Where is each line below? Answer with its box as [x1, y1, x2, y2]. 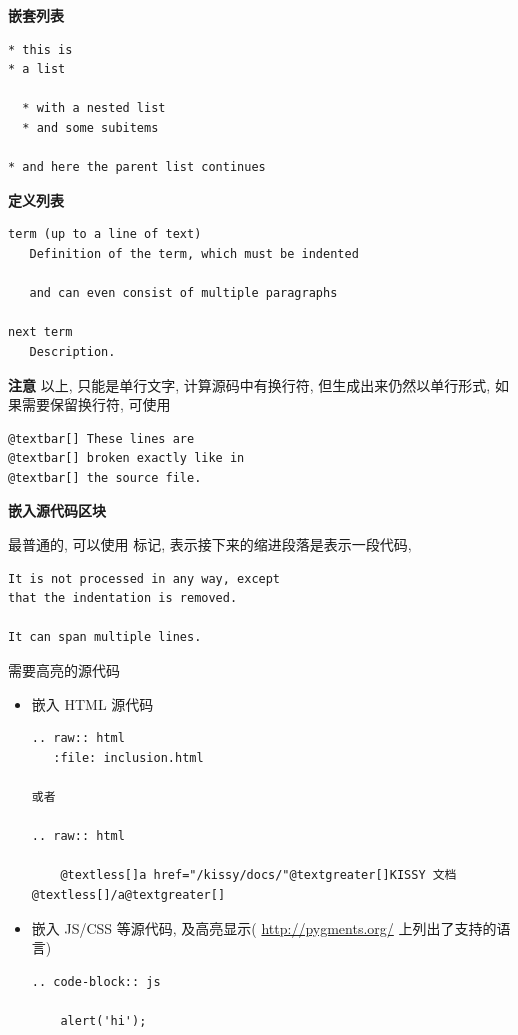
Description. [29, 344, 116, 359]
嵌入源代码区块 [8, 500, 106, 521]
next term [8, 325, 73, 340]
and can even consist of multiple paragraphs [29, 286, 338, 301]
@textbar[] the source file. [8, 470, 202, 485]
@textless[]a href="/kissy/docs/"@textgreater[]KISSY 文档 [60, 868, 457, 883]
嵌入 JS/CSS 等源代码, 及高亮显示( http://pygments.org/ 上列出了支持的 [31, 917, 497, 938]
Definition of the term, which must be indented [29, 246, 359, 261]
